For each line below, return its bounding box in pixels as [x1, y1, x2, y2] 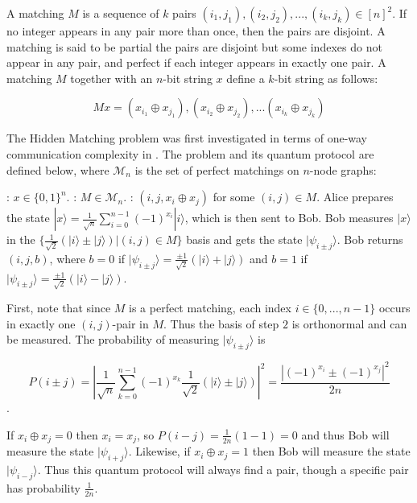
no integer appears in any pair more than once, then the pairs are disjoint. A [6, 23, 386, 39]
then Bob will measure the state [252, 443, 411, 460]
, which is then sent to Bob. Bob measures [184, 209, 394, 226]
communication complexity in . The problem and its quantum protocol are [6, 145, 374, 162]
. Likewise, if [128, 443, 191, 460]
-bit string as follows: [274, 69, 378, 86]
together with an [70, 69, 153, 86]
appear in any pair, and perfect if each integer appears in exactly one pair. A [6, 54, 386, 71]
